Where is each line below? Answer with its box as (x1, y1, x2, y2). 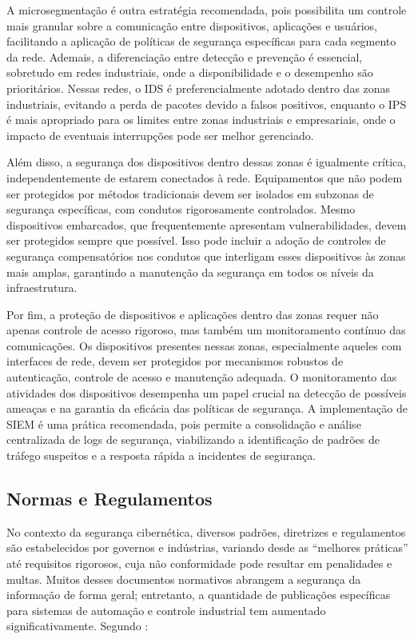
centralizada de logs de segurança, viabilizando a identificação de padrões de (6, 431, 380, 448)
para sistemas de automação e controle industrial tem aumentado (6, 601, 326, 618)
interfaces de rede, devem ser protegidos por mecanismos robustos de (6, 353, 344, 369)
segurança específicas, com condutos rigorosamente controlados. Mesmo (6, 201, 356, 218)
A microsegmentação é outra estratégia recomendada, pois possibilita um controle (6, 2, 407, 18)
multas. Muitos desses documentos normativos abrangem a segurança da (6, 570, 361, 587)
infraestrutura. (6, 279, 78, 296)
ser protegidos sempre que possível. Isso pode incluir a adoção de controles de (6, 232, 386, 249)
